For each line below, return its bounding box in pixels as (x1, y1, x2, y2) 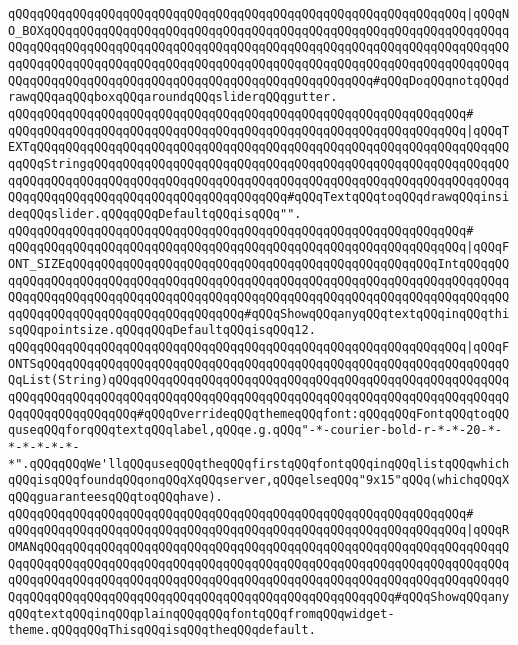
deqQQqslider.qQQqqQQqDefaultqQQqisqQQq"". (8, 206, 302, 221)
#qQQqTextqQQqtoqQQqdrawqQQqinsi (287, 190, 510, 205)
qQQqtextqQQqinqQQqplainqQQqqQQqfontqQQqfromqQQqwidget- (8, 606, 395, 621)
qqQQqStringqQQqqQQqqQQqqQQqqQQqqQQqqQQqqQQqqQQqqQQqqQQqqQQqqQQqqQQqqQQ (8, 156, 510, 171)
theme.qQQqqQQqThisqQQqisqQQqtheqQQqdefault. (8, 623, 316, 638)
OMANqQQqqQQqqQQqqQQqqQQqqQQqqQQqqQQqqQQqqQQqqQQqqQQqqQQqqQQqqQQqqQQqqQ (8, 540, 510, 554)
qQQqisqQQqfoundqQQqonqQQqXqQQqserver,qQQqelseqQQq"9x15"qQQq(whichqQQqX (8, 473, 510, 488)
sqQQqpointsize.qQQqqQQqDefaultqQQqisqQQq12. (8, 323, 316, 338)
